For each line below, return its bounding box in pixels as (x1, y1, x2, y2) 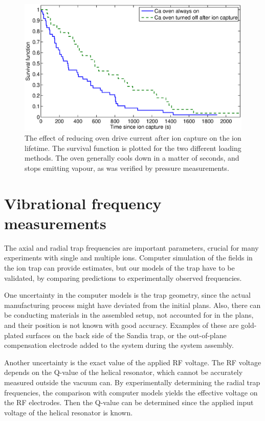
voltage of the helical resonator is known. (4, 407, 133, 417)
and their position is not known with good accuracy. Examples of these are (4, 320, 239, 330)
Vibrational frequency (4, 192, 162, 213)
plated (4, 329, 24, 340)
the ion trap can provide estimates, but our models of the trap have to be (4, 262, 235, 273)
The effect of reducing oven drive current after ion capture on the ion (25, 132, 241, 143)
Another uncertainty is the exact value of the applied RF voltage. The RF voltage (4, 357, 261, 367)
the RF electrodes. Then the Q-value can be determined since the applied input (4, 397, 254, 408)
